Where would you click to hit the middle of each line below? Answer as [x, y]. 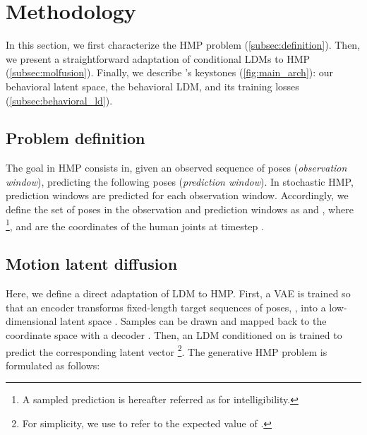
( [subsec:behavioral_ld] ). [59, 100]
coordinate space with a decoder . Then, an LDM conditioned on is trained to [174, 334]
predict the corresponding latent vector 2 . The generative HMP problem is [167, 350]
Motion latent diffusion [92, 264]
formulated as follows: [53, 365]
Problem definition [76, 138]
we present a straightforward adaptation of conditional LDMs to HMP [158, 58]
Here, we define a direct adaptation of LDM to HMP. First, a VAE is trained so [178, 293]
